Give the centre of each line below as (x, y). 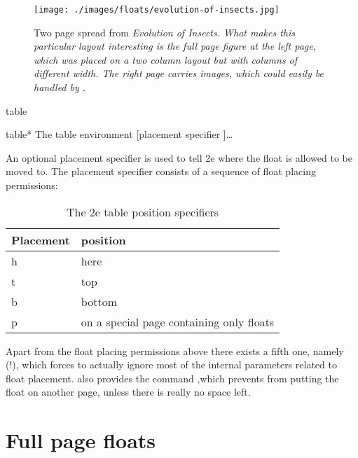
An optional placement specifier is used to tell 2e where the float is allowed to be (179, 157)
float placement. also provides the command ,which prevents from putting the (172, 378)
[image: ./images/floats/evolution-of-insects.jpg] (157, 10)
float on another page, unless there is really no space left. (128, 392)
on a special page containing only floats (178, 321)
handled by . (60, 87)
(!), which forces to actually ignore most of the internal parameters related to (171, 365)
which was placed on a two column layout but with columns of (166, 59)
